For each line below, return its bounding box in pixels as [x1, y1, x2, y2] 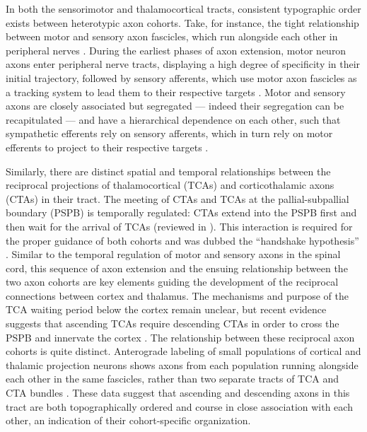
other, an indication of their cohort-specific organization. [6, 413, 251, 428]
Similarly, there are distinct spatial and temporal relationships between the [6, 163, 331, 178]
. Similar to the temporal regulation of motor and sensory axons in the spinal [6, 247, 341, 262]
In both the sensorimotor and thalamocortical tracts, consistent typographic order [6, 1, 361, 16]
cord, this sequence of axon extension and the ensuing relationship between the [6, 260, 348, 275]
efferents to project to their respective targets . [6, 139, 209, 154]
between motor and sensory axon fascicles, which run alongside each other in [6, 29, 338, 44]
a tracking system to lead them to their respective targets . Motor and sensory [6, 84, 346, 99]
